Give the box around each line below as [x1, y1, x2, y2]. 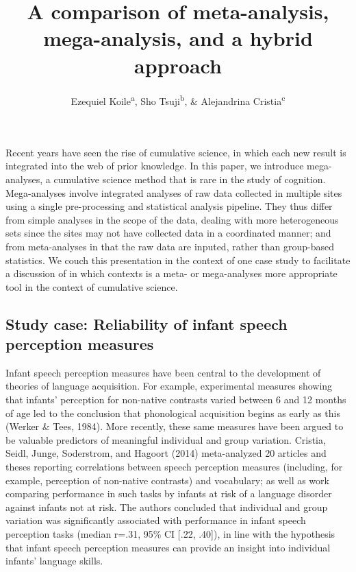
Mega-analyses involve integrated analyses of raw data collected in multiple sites [5, 185, 342, 200]
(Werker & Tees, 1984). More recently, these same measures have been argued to [5, 419, 344, 433]
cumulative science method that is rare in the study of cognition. [53, 171, 326, 186]
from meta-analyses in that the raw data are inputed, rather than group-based [5, 239, 334, 253]
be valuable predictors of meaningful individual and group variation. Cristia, [5, 432, 326, 446]
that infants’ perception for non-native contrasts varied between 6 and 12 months [5, 392, 346, 407]
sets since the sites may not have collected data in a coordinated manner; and [5, 226, 331, 240]
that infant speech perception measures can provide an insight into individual [5, 540, 331, 554]
